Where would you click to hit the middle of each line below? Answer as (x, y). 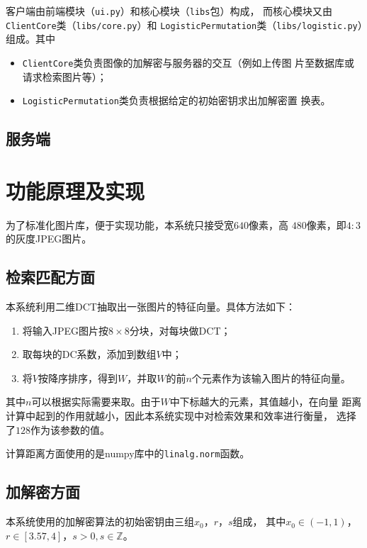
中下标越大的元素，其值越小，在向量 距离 (266, 402)
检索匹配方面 (50, 277)
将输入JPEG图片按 (66, 330)
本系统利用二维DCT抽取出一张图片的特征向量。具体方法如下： (151, 307)
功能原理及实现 (75, 190)
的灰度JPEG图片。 (49, 239)
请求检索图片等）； (64, 76)
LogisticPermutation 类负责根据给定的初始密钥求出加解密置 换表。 (176, 100)
